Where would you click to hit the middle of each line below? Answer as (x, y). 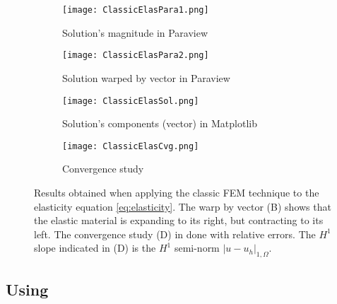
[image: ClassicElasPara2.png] (136, 55)
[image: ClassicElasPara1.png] (136, 10)
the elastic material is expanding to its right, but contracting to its (179, 220)
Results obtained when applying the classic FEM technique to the (177, 192)
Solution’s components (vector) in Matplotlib (160, 123)
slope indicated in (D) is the (95, 248)
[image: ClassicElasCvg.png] (131, 146)
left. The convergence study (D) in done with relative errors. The (175, 234)
